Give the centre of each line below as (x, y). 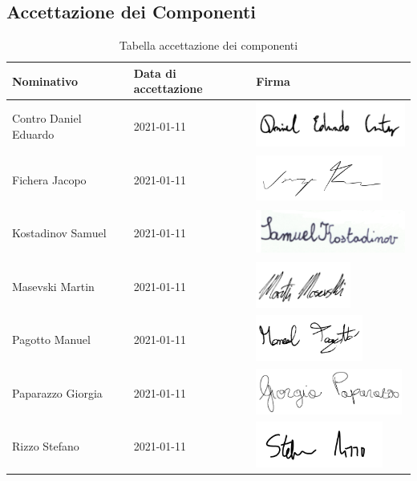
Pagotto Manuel (51, 340)
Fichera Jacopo (49, 179)
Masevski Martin (53, 286)
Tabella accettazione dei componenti (208, 45)
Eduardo (33, 133)
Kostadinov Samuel (59, 233)
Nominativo (45, 81)
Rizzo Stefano (46, 446)
